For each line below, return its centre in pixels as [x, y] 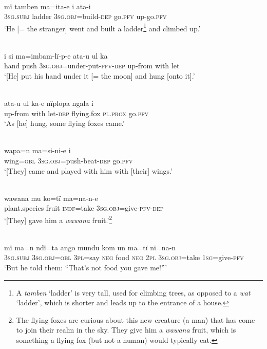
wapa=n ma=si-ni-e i [37, 150]
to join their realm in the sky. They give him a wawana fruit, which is [126, 330]
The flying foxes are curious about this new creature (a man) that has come [136, 319]
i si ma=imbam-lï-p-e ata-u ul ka [56, 55]
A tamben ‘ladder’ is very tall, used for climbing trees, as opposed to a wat [133, 292]
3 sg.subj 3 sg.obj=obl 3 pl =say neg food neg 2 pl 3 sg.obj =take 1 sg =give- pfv [124, 257]
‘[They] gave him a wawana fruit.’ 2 [58, 219]
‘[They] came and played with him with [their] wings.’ [88, 170]
